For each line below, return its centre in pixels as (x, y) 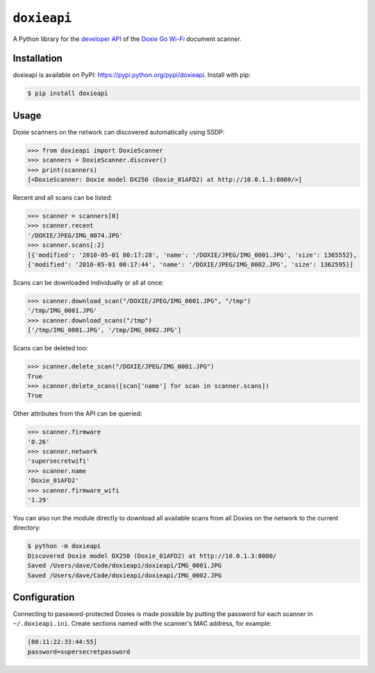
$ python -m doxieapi (64, 546)
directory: (27, 528)
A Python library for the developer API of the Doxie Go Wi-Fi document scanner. (127, 39)
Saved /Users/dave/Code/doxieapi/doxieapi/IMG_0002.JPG (125, 575)
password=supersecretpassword (79, 651)
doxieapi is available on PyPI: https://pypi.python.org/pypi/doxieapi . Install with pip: (132, 75)
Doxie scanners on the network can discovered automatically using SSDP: (119, 132)
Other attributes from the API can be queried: (77, 414)
